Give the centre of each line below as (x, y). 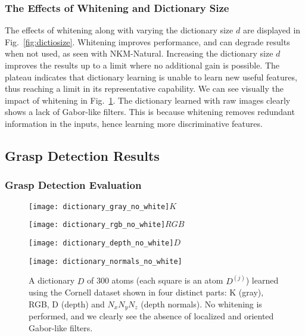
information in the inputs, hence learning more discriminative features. (134, 123)
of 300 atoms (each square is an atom (155, 280)
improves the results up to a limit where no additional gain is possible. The (142, 65)
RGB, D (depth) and (67, 304)
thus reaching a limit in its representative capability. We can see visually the (144, 88)
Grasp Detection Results (82, 155)
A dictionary (52, 280)
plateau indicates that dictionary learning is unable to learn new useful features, (151, 77)
